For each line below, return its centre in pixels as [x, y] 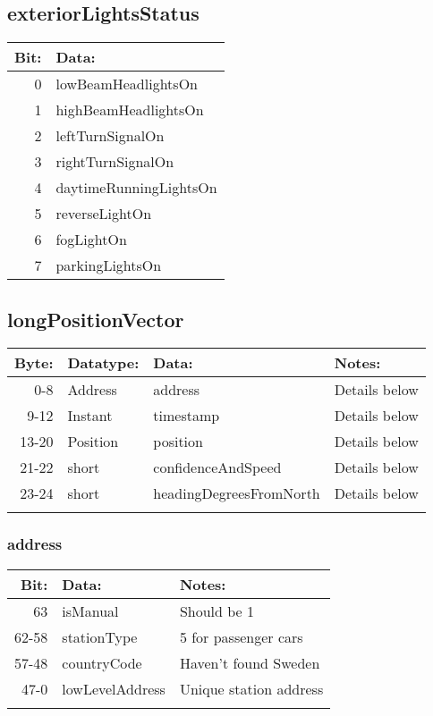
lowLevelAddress [114, 688]
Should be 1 [217, 611]
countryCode [102, 662]
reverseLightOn [104, 214]
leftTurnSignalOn [110, 136]
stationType [100, 636]
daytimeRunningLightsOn [136, 188]
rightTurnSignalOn [115, 162]
